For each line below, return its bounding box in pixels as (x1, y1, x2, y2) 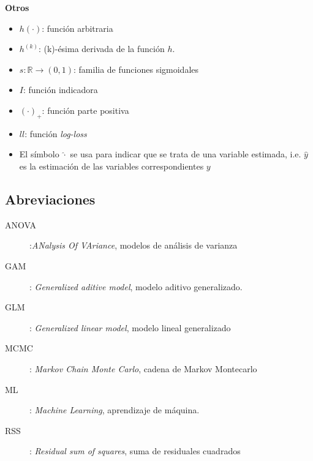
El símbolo (19, 148, 59, 160)
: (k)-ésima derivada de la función (38, 42, 165, 55)
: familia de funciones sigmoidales (74, 62, 199, 75)
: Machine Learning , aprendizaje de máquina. (29, 403, 200, 416)
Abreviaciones (5, 189, 96, 208)
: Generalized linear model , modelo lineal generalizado (29, 321, 231, 334)
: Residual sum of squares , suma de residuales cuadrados (29, 444, 241, 457)
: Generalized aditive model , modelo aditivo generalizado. (29, 280, 243, 293)
